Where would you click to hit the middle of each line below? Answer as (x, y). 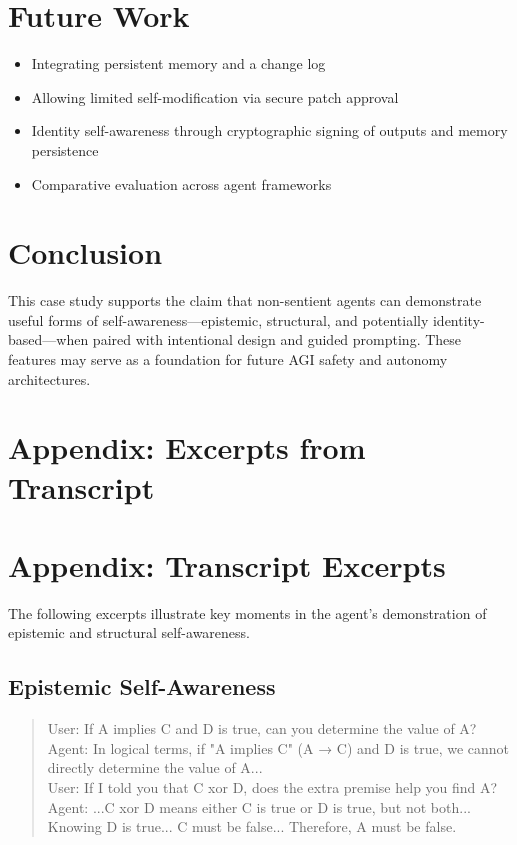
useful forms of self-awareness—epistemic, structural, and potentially (218, 319)
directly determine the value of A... (155, 767)
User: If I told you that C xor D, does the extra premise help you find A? (272, 787)
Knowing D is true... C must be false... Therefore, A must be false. (252, 826)
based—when (48, 339)
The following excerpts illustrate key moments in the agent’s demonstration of (247, 612)
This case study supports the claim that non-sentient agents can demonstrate (245, 300)
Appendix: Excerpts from (187, 447)
